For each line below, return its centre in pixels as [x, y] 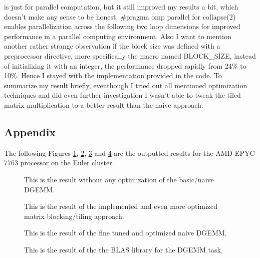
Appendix [30, 132]
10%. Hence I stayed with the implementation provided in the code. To [113, 75]
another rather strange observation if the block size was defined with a [112, 46]
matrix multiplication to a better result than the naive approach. [104, 104]
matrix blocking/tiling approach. [74, 216]
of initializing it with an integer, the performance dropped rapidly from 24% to [125, 65]
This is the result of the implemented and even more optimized [121, 206]
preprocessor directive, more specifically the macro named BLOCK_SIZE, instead [130, 55]
